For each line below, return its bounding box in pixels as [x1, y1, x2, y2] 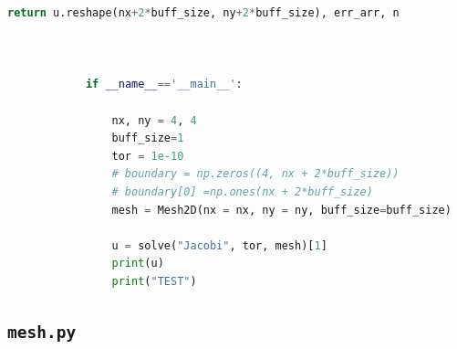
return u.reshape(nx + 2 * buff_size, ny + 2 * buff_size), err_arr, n [7, 6, 400, 19]
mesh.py [7, 322, 77, 342]
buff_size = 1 [111, 132, 184, 145]
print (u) [111, 257, 164, 270]
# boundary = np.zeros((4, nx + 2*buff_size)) [111, 167, 400, 181]
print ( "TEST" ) [111, 274, 197, 288]
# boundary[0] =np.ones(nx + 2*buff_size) [111, 185, 373, 198]
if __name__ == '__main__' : [85, 78, 243, 91]
